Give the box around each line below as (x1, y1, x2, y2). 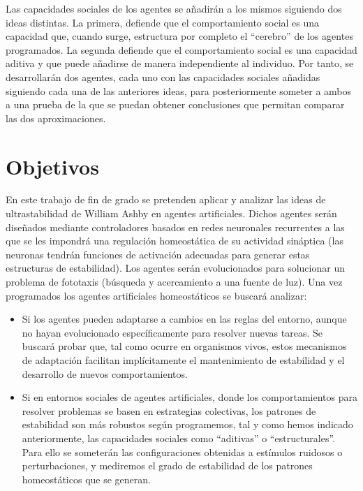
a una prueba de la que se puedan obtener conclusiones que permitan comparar (6, 97, 345, 112)
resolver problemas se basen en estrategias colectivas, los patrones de (22, 403, 316, 418)
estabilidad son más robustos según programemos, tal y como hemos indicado (22, 417, 353, 432)
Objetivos (6, 152, 99, 180)
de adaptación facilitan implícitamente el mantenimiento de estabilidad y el (22, 353, 345, 367)
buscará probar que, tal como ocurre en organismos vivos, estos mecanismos (22, 339, 347, 353)
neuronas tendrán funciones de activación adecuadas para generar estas (6, 247, 310, 261)
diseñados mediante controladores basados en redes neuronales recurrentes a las (6, 219, 345, 234)
